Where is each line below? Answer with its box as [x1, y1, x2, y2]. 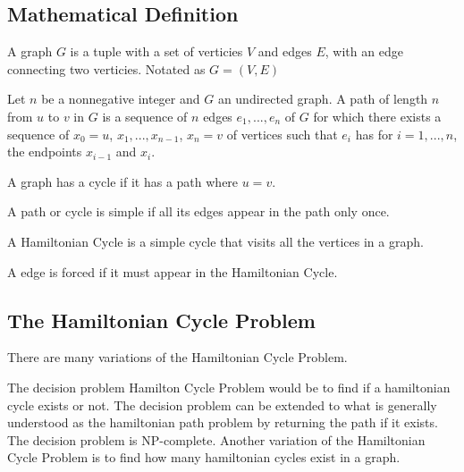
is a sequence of [102, 106, 188, 125]
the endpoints [7, 142, 82, 161]
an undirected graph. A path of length [217, 89, 428, 108]
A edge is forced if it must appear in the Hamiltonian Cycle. [7, 262, 338, 281]
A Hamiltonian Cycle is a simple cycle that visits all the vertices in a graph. [7, 232, 424, 250]
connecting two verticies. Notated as [7, 59, 206, 78]
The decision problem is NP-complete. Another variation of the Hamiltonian [7, 430, 426, 449]
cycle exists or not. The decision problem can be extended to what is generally [7, 395, 437, 414]
